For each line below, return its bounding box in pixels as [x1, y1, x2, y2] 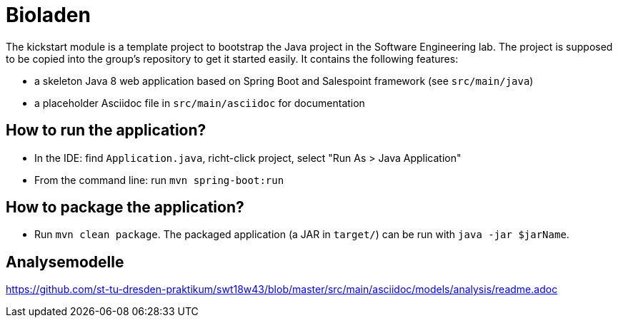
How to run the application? [6, 121, 206, 140]
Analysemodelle [6, 252, 124, 271]
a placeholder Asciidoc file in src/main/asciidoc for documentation [34, 96, 365, 109]
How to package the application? [6, 198, 244, 217]
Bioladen [6, 3, 91, 27]
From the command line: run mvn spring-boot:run [34, 173, 284, 186]
